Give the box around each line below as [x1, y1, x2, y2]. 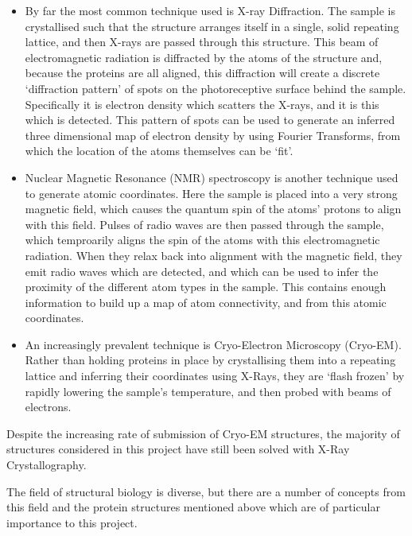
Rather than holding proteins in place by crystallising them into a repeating [25, 352, 396, 368]
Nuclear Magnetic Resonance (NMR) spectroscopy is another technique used [25, 169, 398, 185]
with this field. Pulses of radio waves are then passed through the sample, [25, 216, 384, 232]
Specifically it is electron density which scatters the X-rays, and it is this [25, 95, 379, 112]
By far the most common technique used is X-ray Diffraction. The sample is [25, 2, 395, 18]
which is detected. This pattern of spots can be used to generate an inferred [25, 111, 395, 128]
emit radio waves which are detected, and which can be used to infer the [25, 262, 379, 279]
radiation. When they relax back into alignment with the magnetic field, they [25, 247, 402, 263]
